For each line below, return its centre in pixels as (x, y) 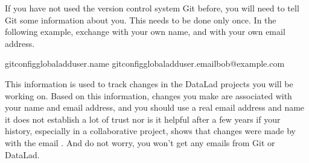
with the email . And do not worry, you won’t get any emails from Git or (140, 142)
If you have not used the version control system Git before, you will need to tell (152, 8)
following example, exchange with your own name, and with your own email (145, 32)
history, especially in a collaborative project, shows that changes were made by (150, 131)
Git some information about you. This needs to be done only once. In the (141, 20)
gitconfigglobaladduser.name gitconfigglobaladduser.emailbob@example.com (145, 63)
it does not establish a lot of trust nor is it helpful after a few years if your (143, 119)
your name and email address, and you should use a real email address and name (155, 107)
